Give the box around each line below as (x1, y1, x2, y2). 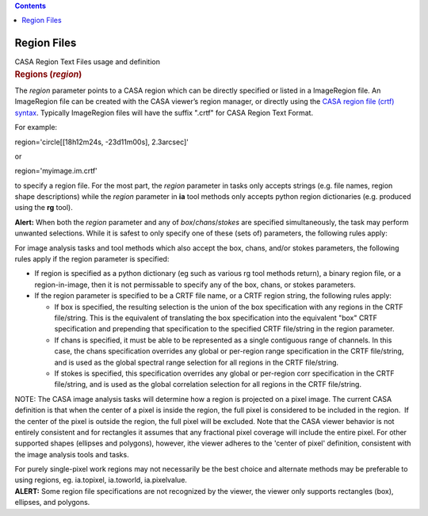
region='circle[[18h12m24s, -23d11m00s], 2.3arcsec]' (14, 137, 189, 147)
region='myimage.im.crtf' (14, 166, 98, 176)
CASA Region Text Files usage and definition (14, 57, 160, 67)
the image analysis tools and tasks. (14, 449, 130, 459)
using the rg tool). (14, 203, 73, 212)
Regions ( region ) (14, 68, 82, 79)
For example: (14, 123, 58, 132)
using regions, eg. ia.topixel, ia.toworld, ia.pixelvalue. (14, 476, 188, 485)
